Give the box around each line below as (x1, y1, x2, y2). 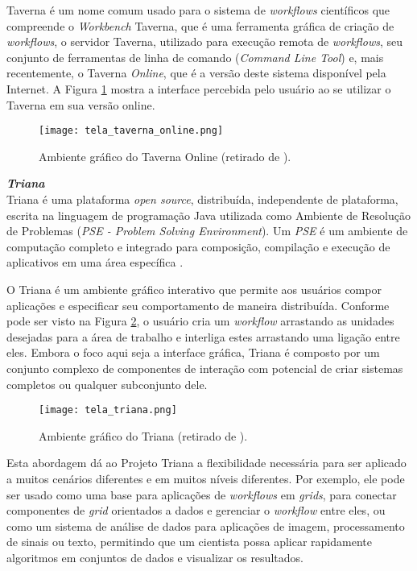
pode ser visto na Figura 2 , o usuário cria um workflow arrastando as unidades (6, 312, 394, 329)
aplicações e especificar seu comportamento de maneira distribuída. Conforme (6, 296, 390, 313)
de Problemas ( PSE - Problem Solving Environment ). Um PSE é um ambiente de (6, 222, 408, 239)
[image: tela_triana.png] (39, 404, 177, 416)
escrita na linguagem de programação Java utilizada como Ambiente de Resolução (6, 206, 411, 223)
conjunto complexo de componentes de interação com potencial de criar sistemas (6, 359, 403, 376)
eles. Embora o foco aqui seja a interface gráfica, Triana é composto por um (6, 344, 380, 361)
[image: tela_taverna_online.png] (39, 125, 224, 137)
